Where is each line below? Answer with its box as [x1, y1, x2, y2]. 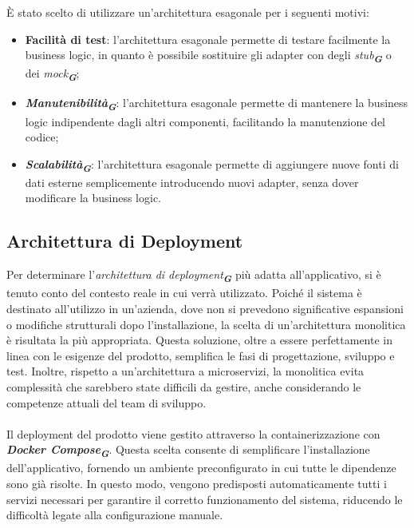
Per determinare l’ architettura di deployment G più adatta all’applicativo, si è [6, 266, 381, 286]
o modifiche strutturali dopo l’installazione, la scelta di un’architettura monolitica [6, 316, 406, 332]
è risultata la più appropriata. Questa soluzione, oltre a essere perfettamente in [6, 331, 393, 348]
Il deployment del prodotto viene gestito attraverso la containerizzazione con [6, 425, 380, 442]
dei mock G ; [25, 65, 80, 85]
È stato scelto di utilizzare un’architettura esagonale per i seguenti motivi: [6, 4, 369, 20]
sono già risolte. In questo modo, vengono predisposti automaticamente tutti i [6, 475, 387, 492]
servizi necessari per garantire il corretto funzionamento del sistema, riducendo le [6, 490, 403, 507]
